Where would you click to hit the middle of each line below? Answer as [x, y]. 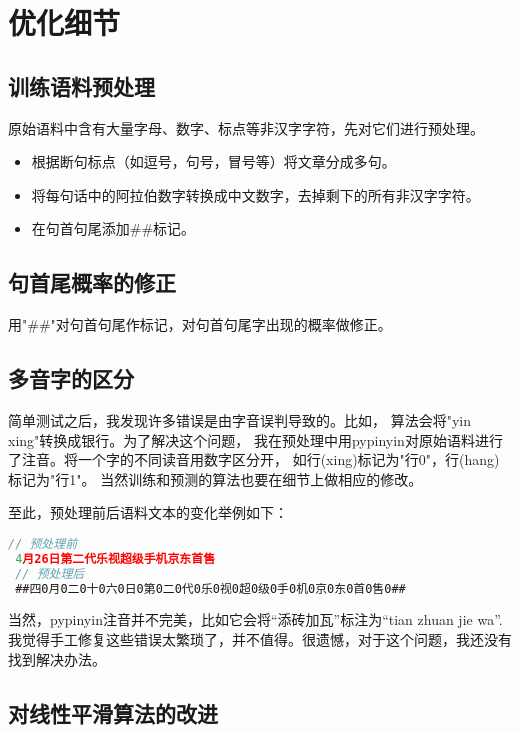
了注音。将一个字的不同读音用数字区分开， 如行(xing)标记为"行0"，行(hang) [254, 459]
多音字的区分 [71, 378]
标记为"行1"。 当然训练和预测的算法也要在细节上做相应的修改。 [215, 478]
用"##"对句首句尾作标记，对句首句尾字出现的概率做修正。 [200, 324]
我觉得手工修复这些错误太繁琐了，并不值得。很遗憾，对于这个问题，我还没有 [260, 639]
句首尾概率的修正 [92, 282]
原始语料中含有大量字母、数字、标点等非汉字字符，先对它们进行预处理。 [246, 127]
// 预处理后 [50, 573]
